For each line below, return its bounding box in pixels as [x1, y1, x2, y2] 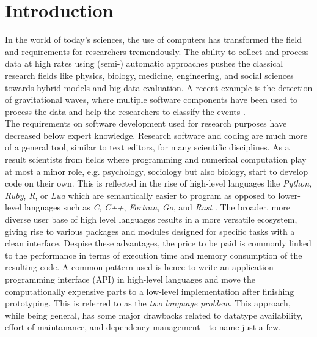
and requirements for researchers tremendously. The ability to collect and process [5, 45, 309, 57]
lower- [278, 188, 301, 201]
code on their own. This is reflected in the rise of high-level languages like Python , [5, 177, 312, 190]
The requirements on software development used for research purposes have [5, 117, 287, 130]
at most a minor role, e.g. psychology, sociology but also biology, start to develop [5, 165, 308, 177]
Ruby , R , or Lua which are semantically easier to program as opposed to [5, 188, 275, 201]
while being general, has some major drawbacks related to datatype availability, [5, 308, 303, 321]
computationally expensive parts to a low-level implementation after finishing [5, 284, 294, 297]
